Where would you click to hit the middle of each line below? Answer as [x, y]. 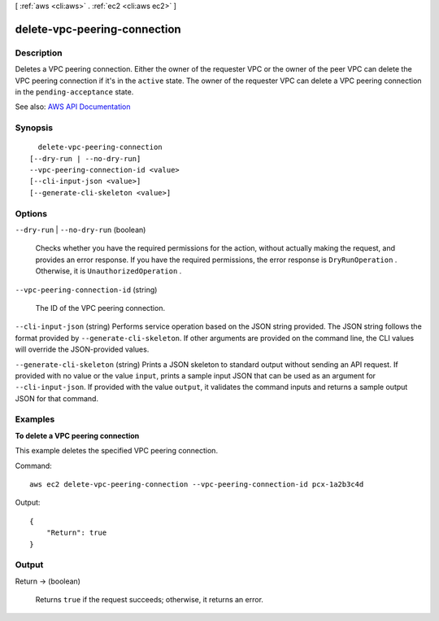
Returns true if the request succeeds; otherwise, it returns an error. [150, 600]
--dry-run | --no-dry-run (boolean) [80, 230]
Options [31, 213]
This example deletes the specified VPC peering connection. [117, 451]
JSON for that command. [57, 398]
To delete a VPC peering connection [77, 435]
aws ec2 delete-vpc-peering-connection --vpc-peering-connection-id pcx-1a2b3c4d [197, 484]
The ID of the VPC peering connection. [100, 308]
